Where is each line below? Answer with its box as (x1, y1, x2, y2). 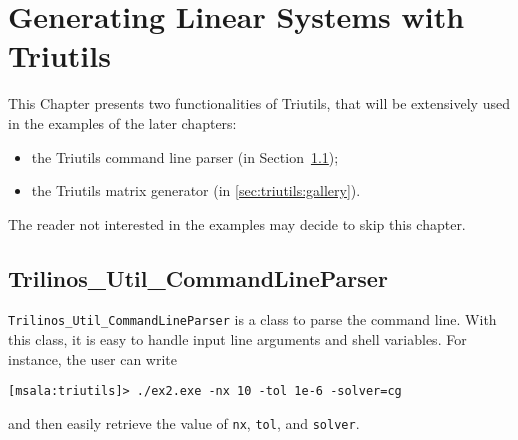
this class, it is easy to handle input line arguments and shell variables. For (8, 329, 467, 350)
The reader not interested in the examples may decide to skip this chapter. (8, 213, 466, 234)
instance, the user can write (8, 348, 177, 369)
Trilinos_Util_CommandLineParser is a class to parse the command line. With (8, 309, 497, 330)
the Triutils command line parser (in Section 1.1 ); (31, 146, 339, 167)
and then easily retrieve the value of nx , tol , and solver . (8, 412, 360, 433)
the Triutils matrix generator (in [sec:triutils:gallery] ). (31, 180, 361, 201)
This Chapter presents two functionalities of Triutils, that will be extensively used (8, 93, 510, 114)
